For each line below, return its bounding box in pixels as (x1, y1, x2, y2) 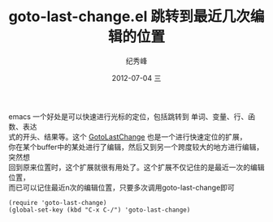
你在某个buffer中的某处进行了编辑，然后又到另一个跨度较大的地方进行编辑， (8, 142, 264, 152)
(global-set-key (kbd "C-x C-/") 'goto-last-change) (8, 206, 191, 214)
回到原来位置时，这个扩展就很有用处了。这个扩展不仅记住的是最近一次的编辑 (8, 162, 265, 172)
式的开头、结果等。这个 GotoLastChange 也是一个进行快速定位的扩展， (8, 131, 247, 142)
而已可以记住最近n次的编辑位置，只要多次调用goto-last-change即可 (8, 182, 236, 192)
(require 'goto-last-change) (8, 199, 107, 207)
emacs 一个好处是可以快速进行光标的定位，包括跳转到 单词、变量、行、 (8, 111, 249, 122)
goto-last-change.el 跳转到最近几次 (8, 7, 250, 26)
